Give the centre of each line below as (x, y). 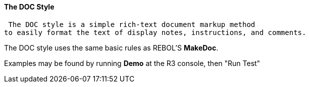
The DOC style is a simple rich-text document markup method (132, 24)
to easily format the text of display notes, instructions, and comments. (155, 32)
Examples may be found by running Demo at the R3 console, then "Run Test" (132, 63)
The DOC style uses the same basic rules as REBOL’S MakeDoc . (111, 47)
